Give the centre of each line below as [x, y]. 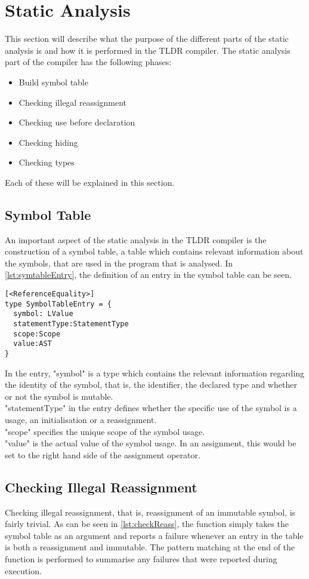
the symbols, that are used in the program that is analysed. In [119, 263]
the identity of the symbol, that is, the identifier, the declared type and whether [151, 385]
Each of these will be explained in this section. [90, 182]
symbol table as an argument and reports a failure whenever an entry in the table [154, 535]
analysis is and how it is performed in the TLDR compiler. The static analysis [148, 50]
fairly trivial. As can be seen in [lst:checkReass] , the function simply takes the [147, 524]
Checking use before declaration [77, 122]
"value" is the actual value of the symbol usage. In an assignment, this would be [151, 443]
